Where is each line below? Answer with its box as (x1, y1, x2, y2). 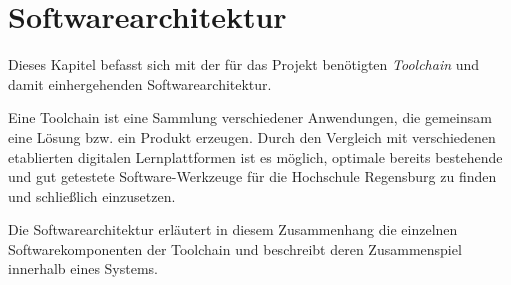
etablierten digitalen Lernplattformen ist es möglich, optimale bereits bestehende (8, 146, 503, 167)
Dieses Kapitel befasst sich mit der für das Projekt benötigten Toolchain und (8, 54, 480, 75)
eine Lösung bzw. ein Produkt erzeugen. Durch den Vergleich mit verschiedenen (8, 126, 496, 147)
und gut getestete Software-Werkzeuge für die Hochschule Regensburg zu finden (8, 166, 497, 187)
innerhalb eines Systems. (8, 258, 158, 279)
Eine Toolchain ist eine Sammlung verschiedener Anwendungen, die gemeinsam (8, 107, 492, 128)
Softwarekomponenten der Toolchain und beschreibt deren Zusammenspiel (8, 238, 462, 259)
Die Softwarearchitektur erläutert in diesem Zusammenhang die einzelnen (8, 219, 458, 240)
